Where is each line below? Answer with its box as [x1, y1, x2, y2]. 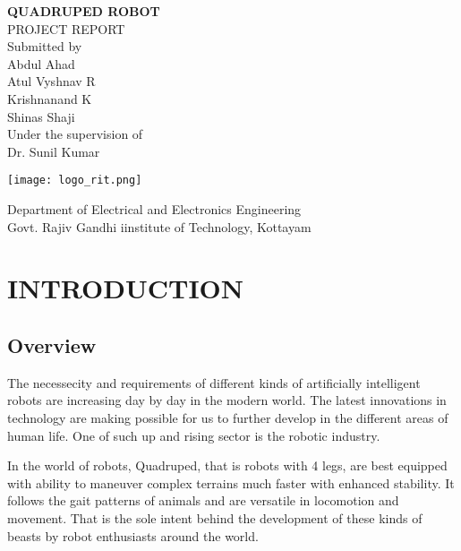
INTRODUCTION [7, 270, 244, 306]
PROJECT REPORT [7, 19, 125, 38]
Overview [7, 331, 97, 358]
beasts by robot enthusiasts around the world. [7, 526, 259, 545]
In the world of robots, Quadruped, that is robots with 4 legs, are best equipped [7, 456, 448, 475]
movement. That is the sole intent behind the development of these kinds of [7, 508, 423, 527]
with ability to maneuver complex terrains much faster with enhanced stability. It [7, 473, 455, 492]
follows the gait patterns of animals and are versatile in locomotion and [7, 491, 399, 510]
